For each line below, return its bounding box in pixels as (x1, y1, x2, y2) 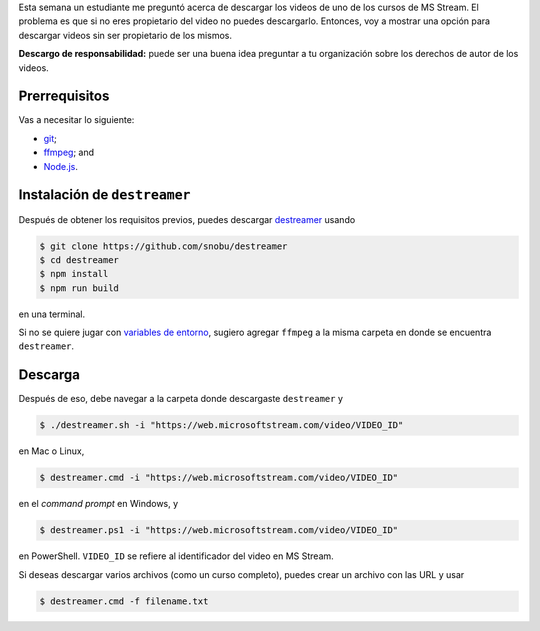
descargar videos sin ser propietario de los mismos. (18, 29, 232, 41)
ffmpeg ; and (43, 146, 95, 159)
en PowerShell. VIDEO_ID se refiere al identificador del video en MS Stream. (18, 550, 334, 562)
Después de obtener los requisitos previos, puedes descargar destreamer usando (18, 213, 356, 225)
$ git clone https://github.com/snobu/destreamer (39, 240, 288, 252)
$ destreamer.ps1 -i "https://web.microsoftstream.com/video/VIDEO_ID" (39, 525, 399, 536)
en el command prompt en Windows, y (18, 498, 179, 510)
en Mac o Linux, (18, 445, 85, 457)
